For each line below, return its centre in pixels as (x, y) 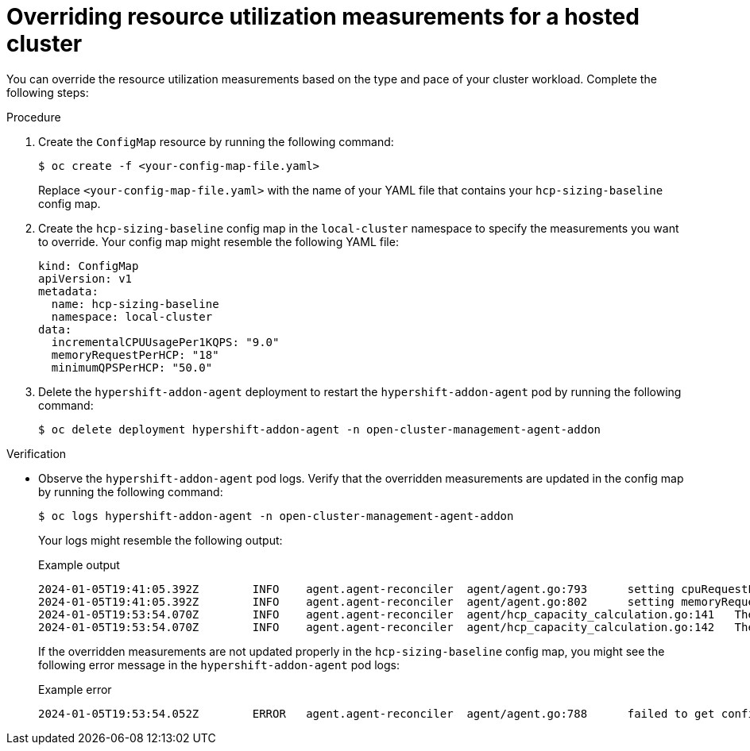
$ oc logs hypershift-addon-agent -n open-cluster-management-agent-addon (276, 516)
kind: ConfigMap (89, 266)
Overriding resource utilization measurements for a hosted (323, 17)
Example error (75, 689)
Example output (79, 564)
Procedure (34, 117)
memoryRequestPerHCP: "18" (135, 354)
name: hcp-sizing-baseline (135, 304)
